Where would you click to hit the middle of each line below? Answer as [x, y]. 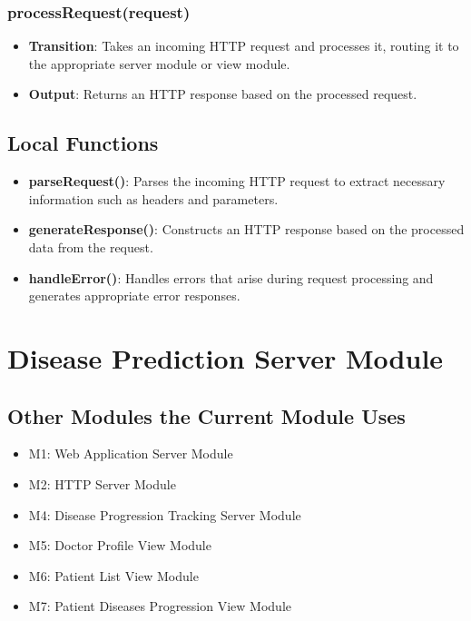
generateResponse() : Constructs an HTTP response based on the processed [246, 229]
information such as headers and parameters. [153, 198]
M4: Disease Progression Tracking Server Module [165, 514]
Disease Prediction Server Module [226, 357]
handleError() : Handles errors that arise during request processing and [231, 277]
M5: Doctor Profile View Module [120, 545]
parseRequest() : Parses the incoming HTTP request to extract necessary [237, 181]
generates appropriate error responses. [134, 296]
